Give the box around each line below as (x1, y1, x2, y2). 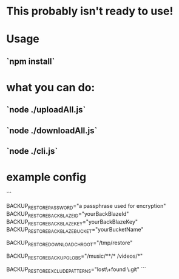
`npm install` (6, 56, 55, 66)
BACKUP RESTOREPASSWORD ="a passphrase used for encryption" (6, 202, 166, 211)
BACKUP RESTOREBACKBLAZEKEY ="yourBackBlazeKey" (6, 218, 138, 227)
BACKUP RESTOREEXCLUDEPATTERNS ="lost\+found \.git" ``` (6, 266, 147, 274)
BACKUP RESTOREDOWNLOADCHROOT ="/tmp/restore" (6, 239, 133, 248)
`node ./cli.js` (6, 146, 58, 156)
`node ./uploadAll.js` (6, 105, 86, 115)
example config (6, 170, 87, 184)
